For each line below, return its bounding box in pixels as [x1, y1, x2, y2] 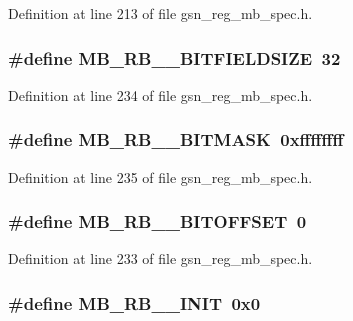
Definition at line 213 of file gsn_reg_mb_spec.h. [8, 3, 313, 23]
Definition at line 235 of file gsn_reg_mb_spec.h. [8, 166, 313, 187]
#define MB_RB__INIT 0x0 [8, 290, 261, 315]
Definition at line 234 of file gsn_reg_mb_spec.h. [8, 84, 313, 105]
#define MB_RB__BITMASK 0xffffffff [8, 127, 344, 152]
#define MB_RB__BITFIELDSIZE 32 [8, 45, 341, 70]
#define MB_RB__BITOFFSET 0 [8, 209, 307, 234]
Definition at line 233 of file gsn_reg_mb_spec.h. [8, 248, 313, 269]
